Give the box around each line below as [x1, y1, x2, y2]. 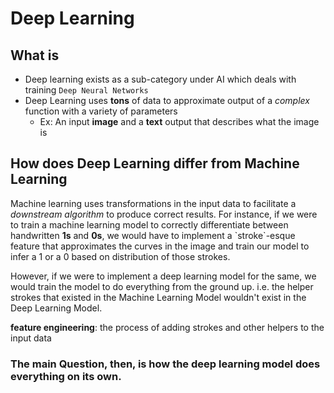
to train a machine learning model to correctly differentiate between [10, 218, 289, 231]
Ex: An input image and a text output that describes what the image [39, 116, 320, 127]
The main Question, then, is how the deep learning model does [10, 357, 321, 371]
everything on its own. [10, 369, 122, 383]
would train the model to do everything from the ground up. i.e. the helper [10, 280, 314, 292]
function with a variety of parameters [24, 105, 178, 117]
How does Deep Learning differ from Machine [10, 155, 300, 172]
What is [10, 47, 60, 64]
